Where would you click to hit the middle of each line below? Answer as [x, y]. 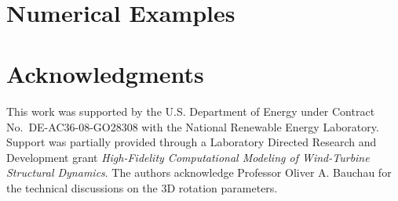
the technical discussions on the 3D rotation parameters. [142, 188]
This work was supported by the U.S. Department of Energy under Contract [191, 111]
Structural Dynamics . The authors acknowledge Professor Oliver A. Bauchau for [199, 172]
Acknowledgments [105, 74]
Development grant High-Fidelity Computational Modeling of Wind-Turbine [188, 157]
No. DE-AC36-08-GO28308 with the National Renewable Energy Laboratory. [193, 126]
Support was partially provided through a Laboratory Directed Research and [192, 142]
